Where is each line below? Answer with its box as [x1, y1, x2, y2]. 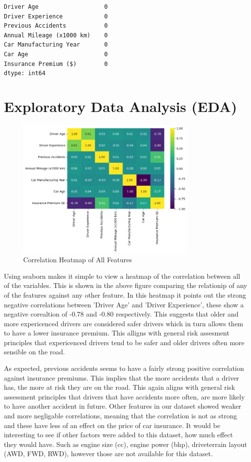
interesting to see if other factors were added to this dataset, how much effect [4, 430, 233, 440]
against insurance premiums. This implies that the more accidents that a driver [4, 372, 239, 382]
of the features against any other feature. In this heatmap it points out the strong [4, 289, 246, 300]
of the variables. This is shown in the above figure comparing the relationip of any [4, 280, 247, 290]
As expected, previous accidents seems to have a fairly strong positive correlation [4, 363, 244, 373]
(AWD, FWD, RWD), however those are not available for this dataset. [4, 448, 213, 459]
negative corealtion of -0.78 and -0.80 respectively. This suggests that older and [4, 309, 239, 319]
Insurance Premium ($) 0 [4, 60, 108, 67]
